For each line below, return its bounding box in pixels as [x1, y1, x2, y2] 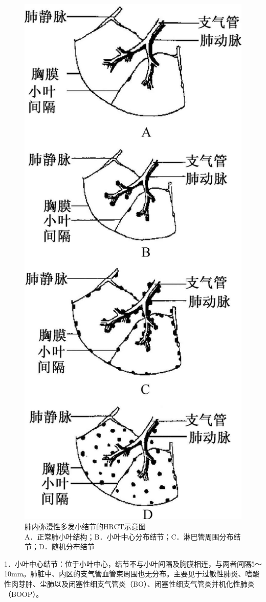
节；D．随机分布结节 [25, 541, 95, 552]
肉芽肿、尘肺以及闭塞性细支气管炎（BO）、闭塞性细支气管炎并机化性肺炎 [11, 578, 255, 589]
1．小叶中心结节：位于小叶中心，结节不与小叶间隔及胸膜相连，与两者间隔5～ [4, 558, 262, 569]
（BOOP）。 [4, 588, 43, 599]
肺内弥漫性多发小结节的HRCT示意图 [25, 521, 146, 531]
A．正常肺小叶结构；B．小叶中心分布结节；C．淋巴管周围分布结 [25, 531, 241, 542]
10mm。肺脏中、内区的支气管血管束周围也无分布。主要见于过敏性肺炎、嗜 [4, 568, 253, 579]
